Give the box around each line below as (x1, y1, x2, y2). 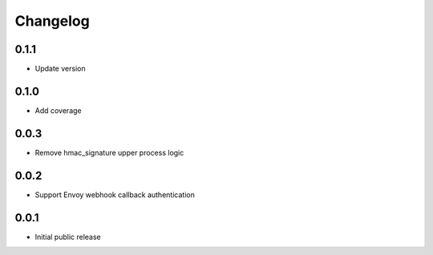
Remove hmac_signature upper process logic (34, 148, 184, 157)
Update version (34, 64, 86, 74)
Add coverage (34, 105, 82, 115)
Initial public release (34, 232, 102, 241)
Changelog (14, 12, 90, 30)
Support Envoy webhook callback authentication (34, 189, 196, 200)
